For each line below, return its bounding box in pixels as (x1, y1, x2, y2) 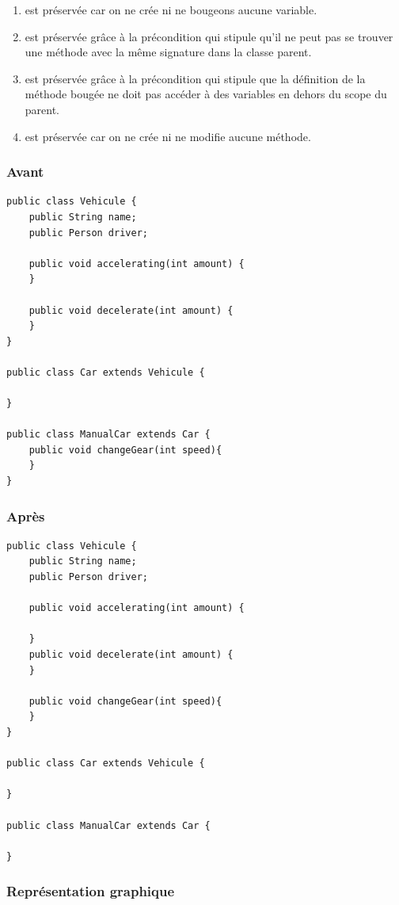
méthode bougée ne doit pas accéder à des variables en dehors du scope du (25, 86, 387, 102)
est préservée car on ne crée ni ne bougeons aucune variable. (25, 2, 317, 17)
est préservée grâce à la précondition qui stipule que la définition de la (25, 70, 366, 86)
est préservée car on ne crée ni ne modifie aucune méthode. (25, 128, 311, 144)
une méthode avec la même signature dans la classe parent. (25, 44, 312, 60)
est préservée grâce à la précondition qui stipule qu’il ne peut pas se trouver (25, 28, 393, 44)
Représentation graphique (6, 881, 175, 901)
